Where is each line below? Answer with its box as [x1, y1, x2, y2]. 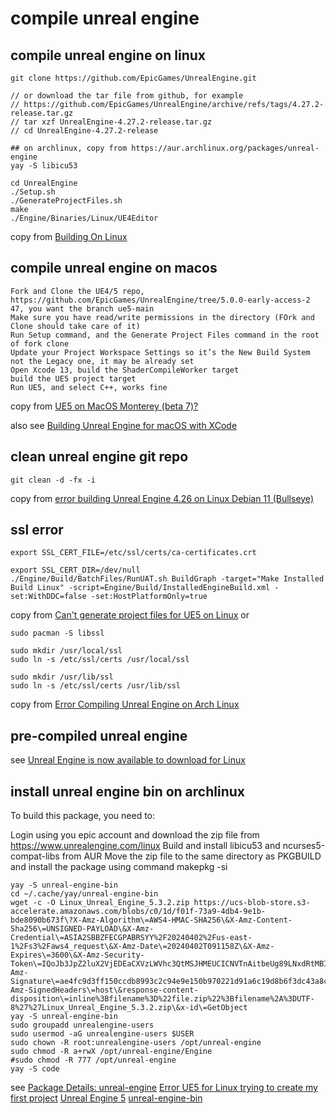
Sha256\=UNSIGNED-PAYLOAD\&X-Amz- [10, 924, 155, 934]
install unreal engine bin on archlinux [10, 783, 245, 800]
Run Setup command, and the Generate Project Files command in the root [10, 330, 320, 340]
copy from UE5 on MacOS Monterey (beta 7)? [10, 400, 199, 412]
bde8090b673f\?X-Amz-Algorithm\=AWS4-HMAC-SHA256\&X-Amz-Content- [10, 915, 293, 926]
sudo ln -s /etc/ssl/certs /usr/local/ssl [10, 655, 190, 665]
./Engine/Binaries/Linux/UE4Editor [10, 213, 159, 223]
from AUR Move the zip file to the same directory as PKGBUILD [61, 850, 322, 862]
